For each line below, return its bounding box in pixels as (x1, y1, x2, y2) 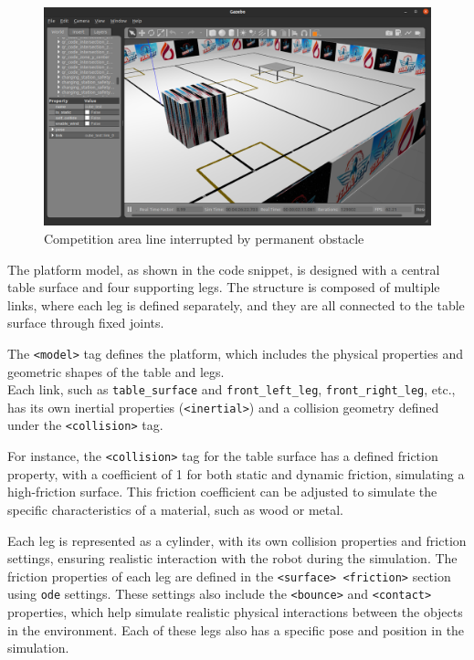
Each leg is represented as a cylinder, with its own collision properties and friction (7, 530, 467, 550)
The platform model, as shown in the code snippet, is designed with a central (7, 259, 440, 278)
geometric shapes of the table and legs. (7, 361, 225, 381)
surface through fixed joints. (7, 313, 164, 332)
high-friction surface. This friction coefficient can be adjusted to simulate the (7, 482, 437, 501)
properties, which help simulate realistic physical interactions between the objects (7, 602, 463, 622)
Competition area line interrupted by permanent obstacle (44, 228, 364, 247)
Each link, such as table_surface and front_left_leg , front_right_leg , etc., (7, 380, 456, 399)
